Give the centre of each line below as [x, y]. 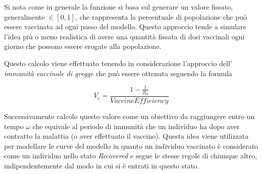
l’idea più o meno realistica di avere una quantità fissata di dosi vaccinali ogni [124, 36]
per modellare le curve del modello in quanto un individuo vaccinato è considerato [131, 146]
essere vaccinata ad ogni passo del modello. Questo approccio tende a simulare [125, 26]
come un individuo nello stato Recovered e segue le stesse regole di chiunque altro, [130, 156]
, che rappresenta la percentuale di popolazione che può [161, 16]
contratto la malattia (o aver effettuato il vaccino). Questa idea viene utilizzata [126, 136]
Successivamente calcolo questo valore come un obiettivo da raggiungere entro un [129, 116]
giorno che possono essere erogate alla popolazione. [83, 46]
